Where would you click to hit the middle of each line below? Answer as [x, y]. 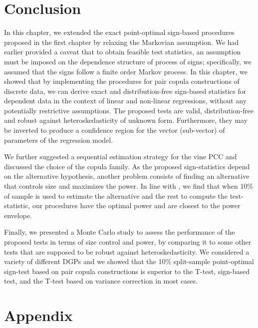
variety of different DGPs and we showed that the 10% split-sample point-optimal [129, 261]
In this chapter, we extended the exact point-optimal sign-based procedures [119, 32]
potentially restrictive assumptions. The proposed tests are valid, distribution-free [129, 110]
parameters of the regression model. [59, 140]
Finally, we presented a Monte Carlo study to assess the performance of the [120, 232]
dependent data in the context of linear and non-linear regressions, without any [126, 101]
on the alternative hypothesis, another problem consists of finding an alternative [127, 176]
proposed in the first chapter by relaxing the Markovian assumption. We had [122, 42]
